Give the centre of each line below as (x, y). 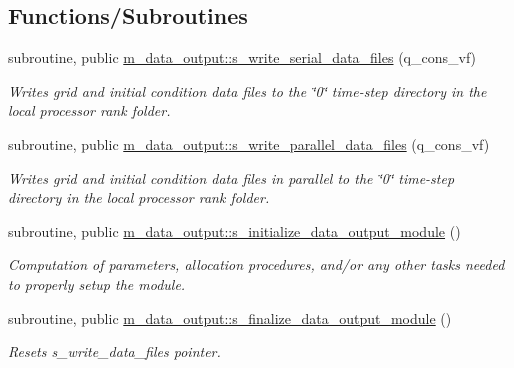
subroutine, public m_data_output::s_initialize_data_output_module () (234, 230)
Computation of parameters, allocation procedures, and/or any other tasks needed (256, 264)
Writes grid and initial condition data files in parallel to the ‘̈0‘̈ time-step (231, 177)
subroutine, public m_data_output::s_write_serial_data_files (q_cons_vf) (242, 57)
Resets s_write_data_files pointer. (114, 351)
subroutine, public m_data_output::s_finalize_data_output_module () (230, 317)
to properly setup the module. (97, 283)
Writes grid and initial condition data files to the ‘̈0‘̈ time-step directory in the (247, 90)
